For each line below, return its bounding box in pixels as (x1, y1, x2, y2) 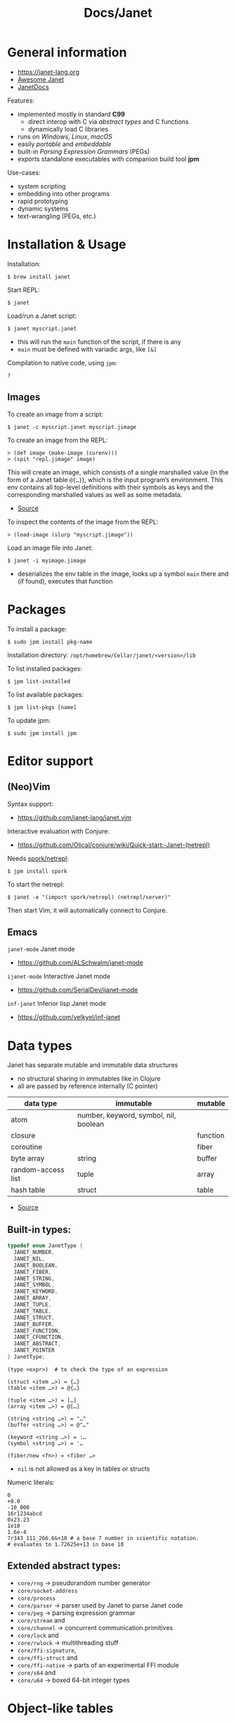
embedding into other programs (17, 189, 110, 198)
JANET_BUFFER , (13, 1320, 55, 1328)
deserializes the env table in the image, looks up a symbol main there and (17, 569, 229, 578)
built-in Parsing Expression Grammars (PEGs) (17, 147, 150, 155)
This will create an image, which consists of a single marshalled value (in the (7, 467, 229, 476)
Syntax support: (7, 799, 54, 808)
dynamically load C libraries (27, 124, 109, 133)
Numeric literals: (7, 1478, 55, 1486)
